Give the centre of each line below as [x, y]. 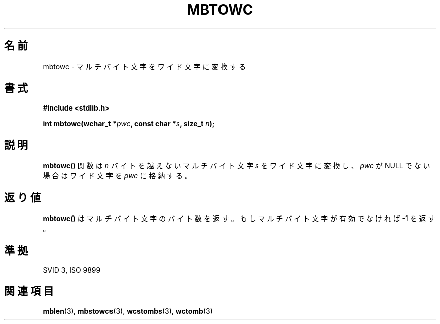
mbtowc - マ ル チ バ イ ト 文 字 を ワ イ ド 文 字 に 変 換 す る [144, 66]
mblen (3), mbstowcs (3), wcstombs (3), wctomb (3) [128, 311]
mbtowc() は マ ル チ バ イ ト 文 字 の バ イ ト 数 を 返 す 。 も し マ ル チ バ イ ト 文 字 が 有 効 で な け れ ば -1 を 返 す [239, 219]
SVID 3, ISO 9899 [72, 270]
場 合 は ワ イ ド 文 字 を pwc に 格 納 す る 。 [117, 176]
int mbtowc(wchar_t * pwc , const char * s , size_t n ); [129, 124]
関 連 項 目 [29, 291]
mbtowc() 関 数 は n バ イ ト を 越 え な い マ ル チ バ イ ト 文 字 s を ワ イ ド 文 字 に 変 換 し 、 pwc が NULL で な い [237, 166]
